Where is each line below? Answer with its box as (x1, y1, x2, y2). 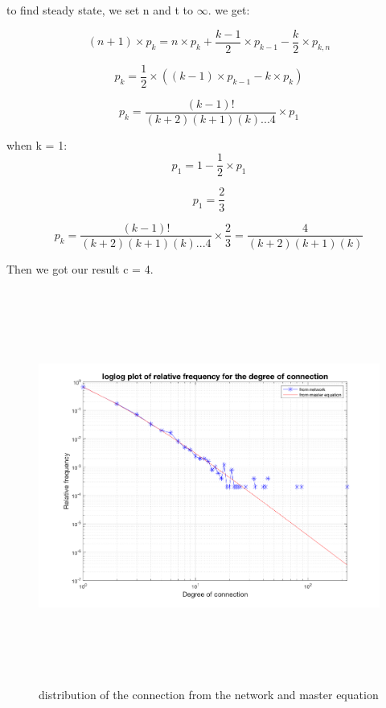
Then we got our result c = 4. (6, 260, 154, 277)
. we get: (207, 2, 250, 18)
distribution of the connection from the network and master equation (39, 686, 379, 703)
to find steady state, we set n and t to (6, 2, 193, 18)
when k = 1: (6, 136, 68, 153)
